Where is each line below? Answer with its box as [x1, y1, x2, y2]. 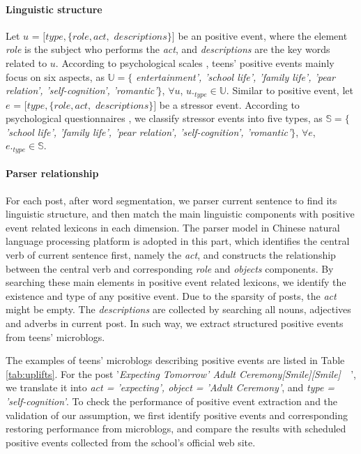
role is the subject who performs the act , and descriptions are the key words [6, 42, 330, 56]
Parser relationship [6, 166, 99, 181]
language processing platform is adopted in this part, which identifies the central [6, 234, 350, 248]
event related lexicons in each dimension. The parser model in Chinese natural [6, 220, 340, 234]
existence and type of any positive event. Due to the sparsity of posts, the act [6, 288, 337, 303]
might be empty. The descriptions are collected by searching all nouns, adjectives [6, 302, 351, 317]
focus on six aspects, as [6, 69, 105, 84]
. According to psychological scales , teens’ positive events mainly [55, 55, 335, 70]
